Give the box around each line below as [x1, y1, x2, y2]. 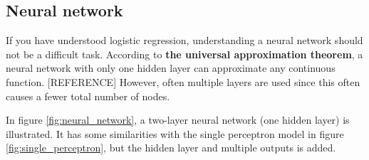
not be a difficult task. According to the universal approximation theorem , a [6, 46, 363, 61]
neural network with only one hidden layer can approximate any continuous [6, 60, 336, 75]
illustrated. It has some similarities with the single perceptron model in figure [6, 126, 344, 141]
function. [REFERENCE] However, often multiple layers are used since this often [6, 74, 360, 89]
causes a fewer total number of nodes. [6, 88, 170, 103]
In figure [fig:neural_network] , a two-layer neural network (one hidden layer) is [6, 112, 350, 127]
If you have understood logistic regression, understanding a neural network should [6, 33, 363, 48]
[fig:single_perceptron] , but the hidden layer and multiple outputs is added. [6, 140, 336, 155]
